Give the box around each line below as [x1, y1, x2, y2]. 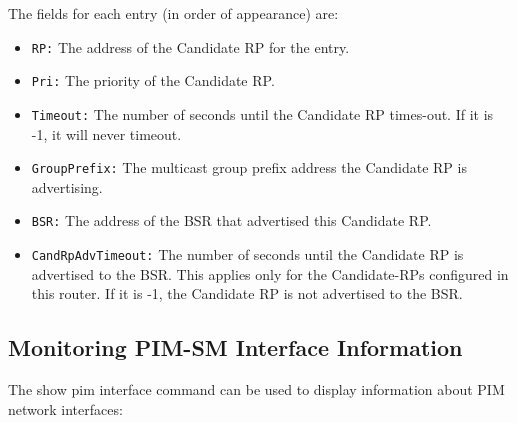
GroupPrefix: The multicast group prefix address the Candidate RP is [31, 157, 467, 178]
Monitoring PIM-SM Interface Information [8, 332, 463, 363]
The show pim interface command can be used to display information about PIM [8, 379, 505, 400]
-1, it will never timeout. [31, 123, 182, 144]
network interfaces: [8, 398, 123, 419]
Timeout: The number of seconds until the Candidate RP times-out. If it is [31, 103, 494, 124]
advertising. [31, 176, 103, 197]
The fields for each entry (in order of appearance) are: [8, 3, 339, 23]
